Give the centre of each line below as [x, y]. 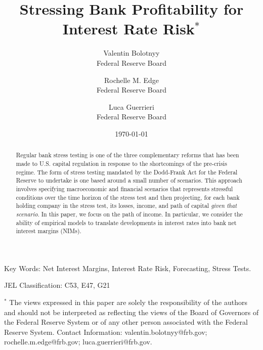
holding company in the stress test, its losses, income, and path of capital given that [126, 206]
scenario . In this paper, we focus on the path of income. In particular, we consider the [129, 214]
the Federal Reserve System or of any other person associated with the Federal [126, 322]
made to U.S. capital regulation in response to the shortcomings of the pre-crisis [121, 163]
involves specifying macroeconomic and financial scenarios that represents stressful [124, 188]
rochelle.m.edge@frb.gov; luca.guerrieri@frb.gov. [78, 342]
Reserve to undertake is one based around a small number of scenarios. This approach [129, 180]
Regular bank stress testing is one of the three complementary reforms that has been [127, 155]
